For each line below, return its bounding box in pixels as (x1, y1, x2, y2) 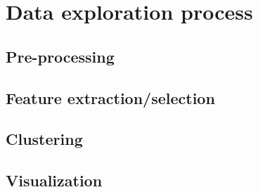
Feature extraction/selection (6, 87, 215, 108)
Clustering (6, 128, 83, 150)
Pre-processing (6, 45, 115, 67)
